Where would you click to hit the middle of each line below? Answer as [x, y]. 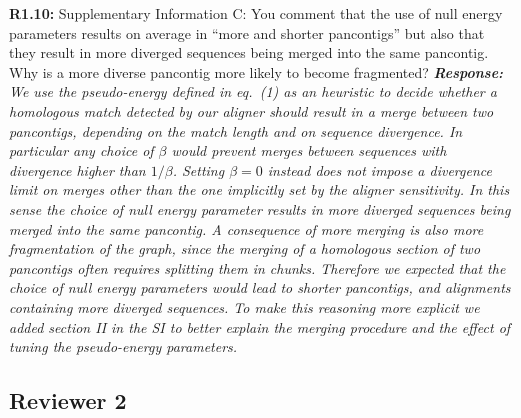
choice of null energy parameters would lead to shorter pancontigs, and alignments [260, 287]
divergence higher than [77, 169]
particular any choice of [81, 150]
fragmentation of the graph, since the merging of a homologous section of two [245, 248]
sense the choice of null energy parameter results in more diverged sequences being [260, 208]
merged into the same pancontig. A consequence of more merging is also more [246, 228]
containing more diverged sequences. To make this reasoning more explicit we [244, 306]
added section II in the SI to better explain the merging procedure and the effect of [260, 326]
